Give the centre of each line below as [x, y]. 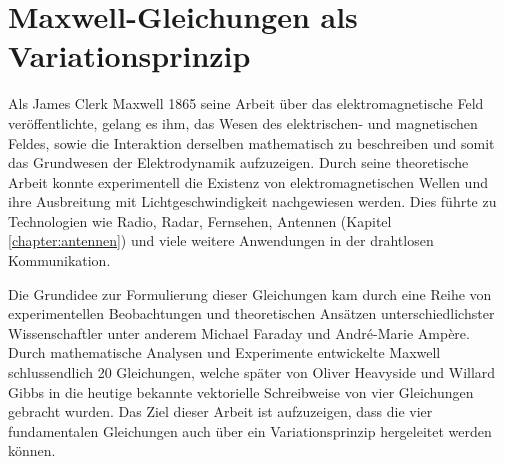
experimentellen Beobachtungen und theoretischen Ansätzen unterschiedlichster [251, 313]
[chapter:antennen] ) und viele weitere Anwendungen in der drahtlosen [221, 240]
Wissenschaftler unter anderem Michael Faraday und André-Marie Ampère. [239, 332]
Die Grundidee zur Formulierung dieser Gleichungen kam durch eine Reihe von [250, 293]
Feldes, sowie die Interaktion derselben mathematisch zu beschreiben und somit [251, 142]
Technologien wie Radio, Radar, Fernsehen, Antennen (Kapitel [200, 220]
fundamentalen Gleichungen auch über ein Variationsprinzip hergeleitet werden [250, 430]
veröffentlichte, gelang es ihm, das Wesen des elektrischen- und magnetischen [243, 122]
